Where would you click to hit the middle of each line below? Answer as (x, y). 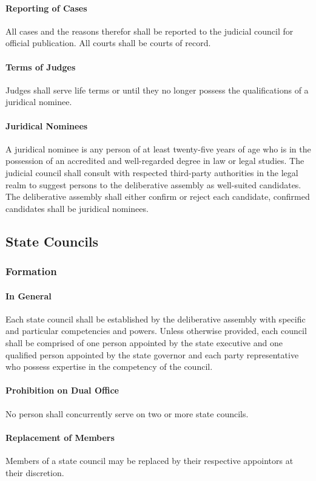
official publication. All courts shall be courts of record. (108, 43)
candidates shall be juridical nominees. (77, 208)
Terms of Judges (41, 67)
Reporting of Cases (46, 8)
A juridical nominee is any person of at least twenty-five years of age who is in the (158, 148)
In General (29, 295)
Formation (31, 271)
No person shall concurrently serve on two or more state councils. (127, 413)
